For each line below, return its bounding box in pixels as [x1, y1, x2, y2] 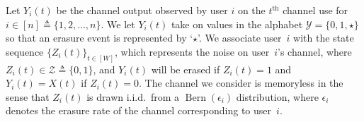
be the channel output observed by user [56, 3, 228, 17]
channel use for [283, 3, 348, 17]
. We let [101, 16, 135, 31]
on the [237, 3, 266, 17]
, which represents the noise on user [115, 44, 270, 59]
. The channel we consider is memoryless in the [139, 75, 343, 90]
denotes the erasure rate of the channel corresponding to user [6, 103, 272, 118]
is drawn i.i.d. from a [86, 89, 180, 104]
